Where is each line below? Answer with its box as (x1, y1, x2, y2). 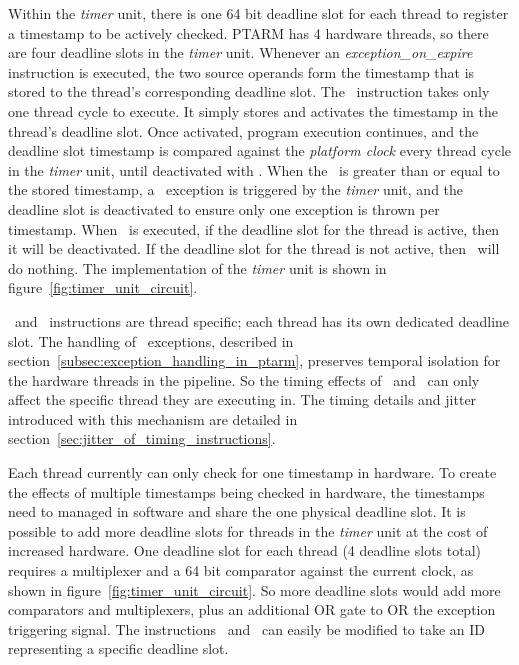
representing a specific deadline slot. (8, 638, 229, 659)
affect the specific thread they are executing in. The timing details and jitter (8, 389, 477, 410)
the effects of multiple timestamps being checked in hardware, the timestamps (8, 481, 485, 502)
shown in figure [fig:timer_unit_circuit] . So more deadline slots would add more (8, 579, 501, 600)
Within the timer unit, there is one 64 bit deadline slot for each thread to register (8, 3, 509, 23)
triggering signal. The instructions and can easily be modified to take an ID (8, 618, 486, 639)
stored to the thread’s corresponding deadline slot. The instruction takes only (8, 81, 490, 102)
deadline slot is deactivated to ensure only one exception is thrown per (8, 198, 440, 219)
